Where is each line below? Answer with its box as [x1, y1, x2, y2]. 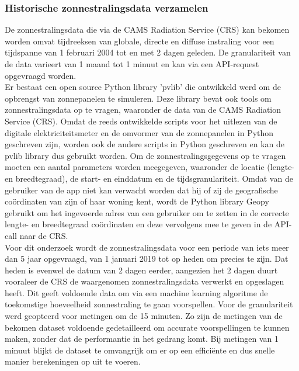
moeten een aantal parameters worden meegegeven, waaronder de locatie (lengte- [5, 161, 295, 173]
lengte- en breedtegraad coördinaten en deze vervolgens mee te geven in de [5, 218, 272, 230]
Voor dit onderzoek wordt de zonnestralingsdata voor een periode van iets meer [5, 241, 289, 253]
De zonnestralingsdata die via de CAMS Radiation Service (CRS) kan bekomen [5, 23, 290, 36]
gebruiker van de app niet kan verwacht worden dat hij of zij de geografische [5, 183, 278, 196]
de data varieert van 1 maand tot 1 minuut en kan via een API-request [5, 58, 259, 70]
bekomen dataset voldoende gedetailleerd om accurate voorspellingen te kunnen [5, 321, 290, 333]
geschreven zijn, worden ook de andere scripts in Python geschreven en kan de [5, 138, 285, 150]
